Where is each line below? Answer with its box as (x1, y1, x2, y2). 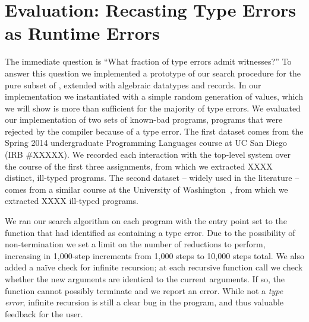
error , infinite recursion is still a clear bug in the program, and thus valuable (5, 296, 284, 308)
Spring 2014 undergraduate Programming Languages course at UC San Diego (5, 136, 287, 149)
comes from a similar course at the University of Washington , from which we (5, 183, 288, 195)
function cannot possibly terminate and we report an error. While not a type (5, 284, 283, 297)
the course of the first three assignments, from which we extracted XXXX (5, 160, 273, 172)
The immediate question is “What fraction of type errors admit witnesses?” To (5, 55, 292, 68)
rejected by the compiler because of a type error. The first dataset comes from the (5, 125, 304, 137)
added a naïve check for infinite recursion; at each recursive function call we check (5, 261, 303, 273)
